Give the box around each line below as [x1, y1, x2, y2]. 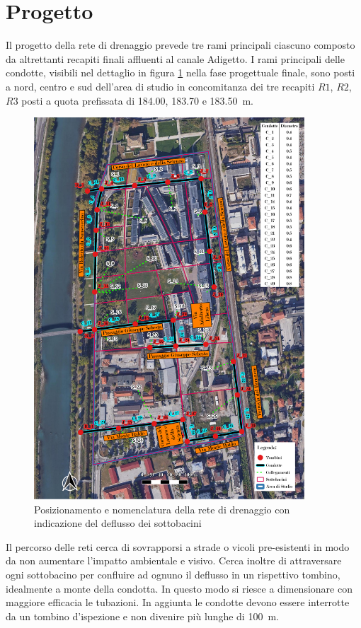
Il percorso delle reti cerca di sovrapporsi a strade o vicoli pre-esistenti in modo [6, 539, 350, 554]
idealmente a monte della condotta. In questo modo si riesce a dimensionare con [6, 581, 353, 595]
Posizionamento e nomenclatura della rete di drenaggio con [34, 501, 290, 516]
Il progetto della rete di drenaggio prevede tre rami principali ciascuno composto [6, 37, 355, 52]
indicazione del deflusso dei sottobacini [34, 516, 202, 530]
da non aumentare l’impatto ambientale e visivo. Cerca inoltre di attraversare [6, 553, 342, 568]
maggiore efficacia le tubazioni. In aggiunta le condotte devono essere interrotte [6, 595, 350, 610]
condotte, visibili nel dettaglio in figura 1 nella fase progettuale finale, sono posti [6, 65, 355, 80]
